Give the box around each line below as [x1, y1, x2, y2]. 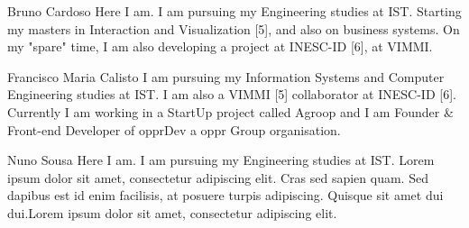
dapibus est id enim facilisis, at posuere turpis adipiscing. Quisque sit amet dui [7, 186, 444, 205]
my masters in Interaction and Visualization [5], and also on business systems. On [7, 19, 460, 38]
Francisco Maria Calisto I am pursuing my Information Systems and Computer [7, 67, 445, 86]
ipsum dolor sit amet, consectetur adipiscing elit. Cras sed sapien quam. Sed [7, 168, 428, 187]
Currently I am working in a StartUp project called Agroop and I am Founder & [7, 102, 454, 121]
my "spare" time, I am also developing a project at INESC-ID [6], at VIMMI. [7, 37, 433, 56]
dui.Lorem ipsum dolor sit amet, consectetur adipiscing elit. [7, 203, 337, 222]
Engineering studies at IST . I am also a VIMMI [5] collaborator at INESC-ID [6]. [7, 85, 456, 104]
